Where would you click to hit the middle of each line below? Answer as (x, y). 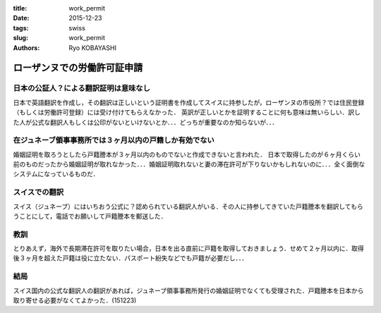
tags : (21, 27)
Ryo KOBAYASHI (92, 48)
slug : (20, 38)
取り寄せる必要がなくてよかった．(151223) (75, 300)
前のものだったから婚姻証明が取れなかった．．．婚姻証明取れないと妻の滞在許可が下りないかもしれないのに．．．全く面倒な (189, 164)
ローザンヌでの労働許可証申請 (78, 68)
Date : (21, 18)
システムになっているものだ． (56, 174)
